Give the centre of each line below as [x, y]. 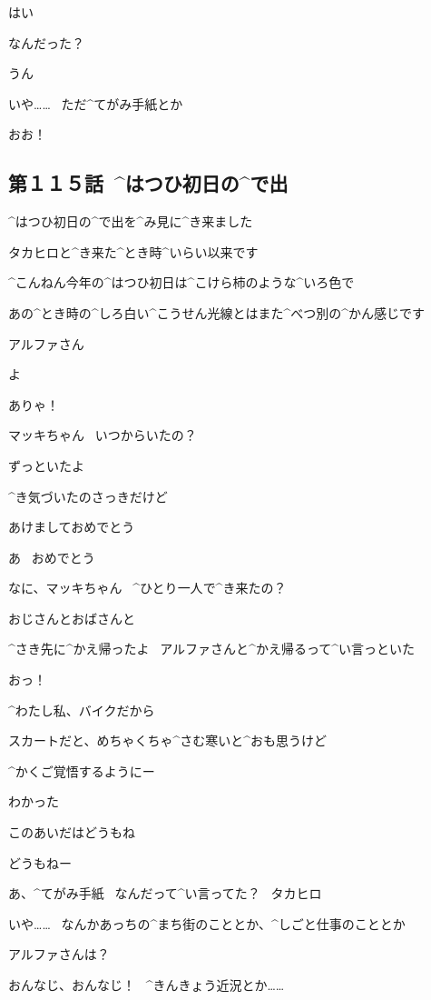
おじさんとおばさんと [72, 618]
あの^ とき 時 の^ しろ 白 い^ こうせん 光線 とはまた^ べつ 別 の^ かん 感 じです [216, 312]
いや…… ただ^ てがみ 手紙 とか [96, 103]
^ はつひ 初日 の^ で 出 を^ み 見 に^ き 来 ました [131, 221]
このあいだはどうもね [72, 832]
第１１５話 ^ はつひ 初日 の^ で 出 [148, 183]
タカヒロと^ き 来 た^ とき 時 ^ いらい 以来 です [133, 251]
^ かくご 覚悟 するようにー [82, 770]
